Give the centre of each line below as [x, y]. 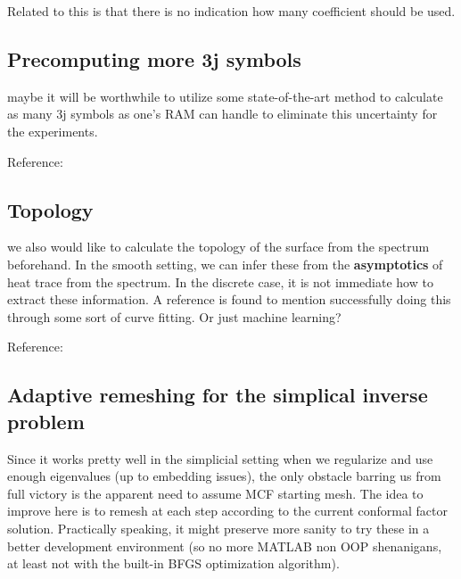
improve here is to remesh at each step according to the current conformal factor [227, 511]
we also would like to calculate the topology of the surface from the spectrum [218, 247]
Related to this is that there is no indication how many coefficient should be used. [231, 11]
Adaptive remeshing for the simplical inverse [218, 395]
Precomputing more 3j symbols [154, 58]
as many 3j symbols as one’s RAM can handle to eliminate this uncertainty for [222, 114]
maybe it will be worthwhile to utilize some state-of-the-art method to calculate [225, 96]
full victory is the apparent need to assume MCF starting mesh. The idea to [215, 493]
